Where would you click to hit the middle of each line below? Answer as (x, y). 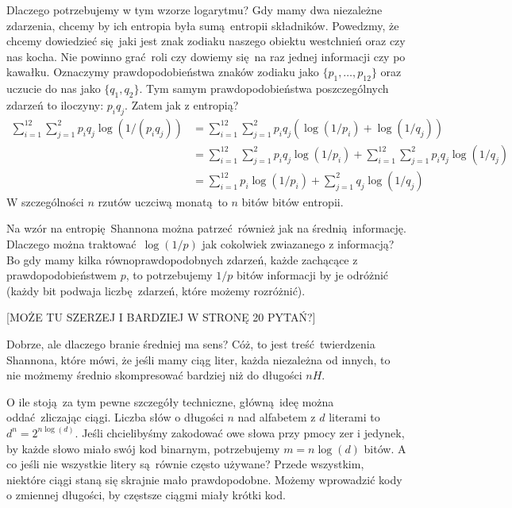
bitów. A (385, 448)
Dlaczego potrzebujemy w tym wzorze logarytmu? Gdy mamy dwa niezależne (194, 10)
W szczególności (45, 201)
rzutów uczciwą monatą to (163, 201)
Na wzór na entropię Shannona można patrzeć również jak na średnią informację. (206, 228)
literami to (354, 417)
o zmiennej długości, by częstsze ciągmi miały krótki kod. (146, 495)
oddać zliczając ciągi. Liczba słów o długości (115, 417)
